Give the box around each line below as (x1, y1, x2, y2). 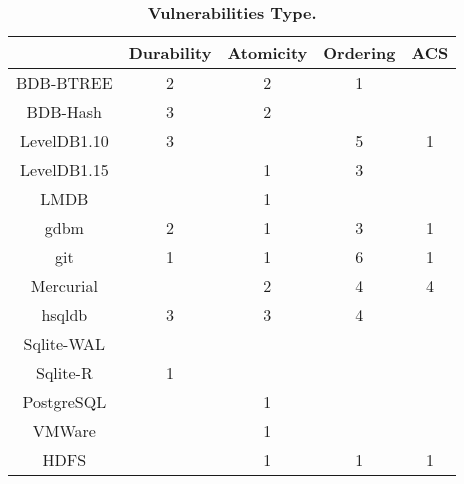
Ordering (323, 41, 396, 64)
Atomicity (227, 41, 308, 64)
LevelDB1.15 (20, 158, 109, 181)
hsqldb (41, 303, 88, 326)
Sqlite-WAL (23, 332, 106, 355)
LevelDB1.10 (20, 129, 109, 152)
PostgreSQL (22, 390, 107, 413)
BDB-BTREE (16, 71, 113, 94)
